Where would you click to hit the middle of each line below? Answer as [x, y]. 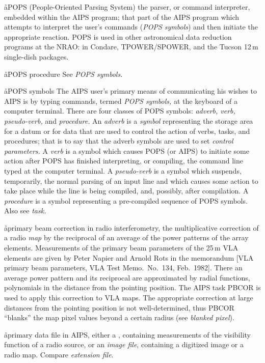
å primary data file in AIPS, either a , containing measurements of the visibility [127, 334]
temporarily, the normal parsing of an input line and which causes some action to [131, 180]
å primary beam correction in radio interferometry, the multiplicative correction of [131, 227]
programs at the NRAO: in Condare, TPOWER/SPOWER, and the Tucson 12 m [131, 47]
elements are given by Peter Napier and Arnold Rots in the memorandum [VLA [129, 257]
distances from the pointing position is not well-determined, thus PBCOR [119, 307]
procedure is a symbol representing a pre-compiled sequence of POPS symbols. [126, 200]
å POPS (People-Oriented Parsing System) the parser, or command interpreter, [127, 7]
